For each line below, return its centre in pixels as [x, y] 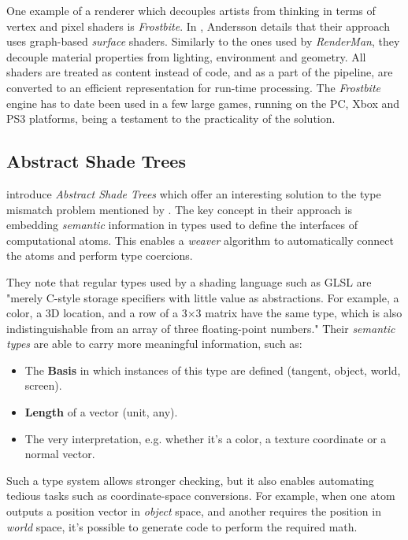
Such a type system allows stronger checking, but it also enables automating [190, 480]
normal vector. [60, 454]
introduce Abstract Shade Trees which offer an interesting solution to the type [194, 193]
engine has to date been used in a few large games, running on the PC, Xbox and [203, 103]
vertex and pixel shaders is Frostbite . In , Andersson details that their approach [198, 26]
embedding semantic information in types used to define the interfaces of [182, 225]
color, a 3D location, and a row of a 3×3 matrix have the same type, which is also [204, 313]
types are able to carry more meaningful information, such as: [154, 344]
